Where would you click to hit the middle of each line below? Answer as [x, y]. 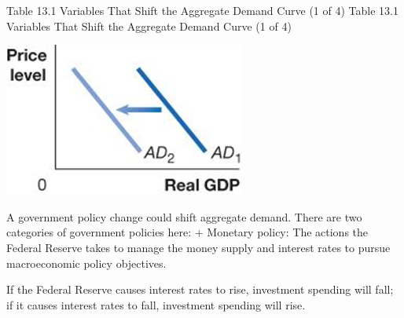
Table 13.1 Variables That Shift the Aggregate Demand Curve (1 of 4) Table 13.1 [202, 10]
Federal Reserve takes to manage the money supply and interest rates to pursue [198, 247]
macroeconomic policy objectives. [86, 263]
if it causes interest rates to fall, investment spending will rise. [156, 304]
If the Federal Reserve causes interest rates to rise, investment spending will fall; [200, 289]
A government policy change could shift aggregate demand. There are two [184, 216]
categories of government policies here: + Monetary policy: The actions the [187, 232]
